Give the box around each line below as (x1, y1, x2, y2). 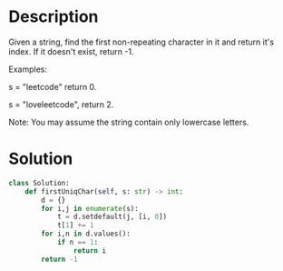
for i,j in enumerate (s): (41, 204, 140, 213)
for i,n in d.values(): (41, 229, 131, 238)
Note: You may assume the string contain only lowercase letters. (8, 116, 249, 127)
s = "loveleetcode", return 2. (8, 98, 114, 110)
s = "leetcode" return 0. (8, 81, 97, 92)
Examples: (8, 64, 47, 75)
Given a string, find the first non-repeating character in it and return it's (8, 36, 274, 47)
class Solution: (8, 178, 70, 187)
